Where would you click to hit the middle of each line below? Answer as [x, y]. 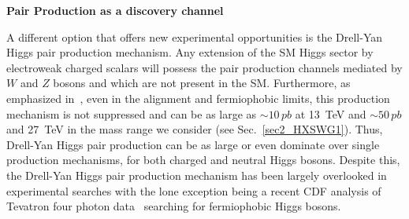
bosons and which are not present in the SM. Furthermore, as [202, 83]
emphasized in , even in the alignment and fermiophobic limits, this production [198, 98]
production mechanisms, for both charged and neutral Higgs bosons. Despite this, [203, 160]
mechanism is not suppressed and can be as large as [132, 113]
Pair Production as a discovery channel [115, 10]
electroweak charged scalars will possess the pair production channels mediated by [204, 67]
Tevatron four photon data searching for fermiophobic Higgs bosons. [174, 206]
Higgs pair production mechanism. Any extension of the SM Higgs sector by [190, 52]
